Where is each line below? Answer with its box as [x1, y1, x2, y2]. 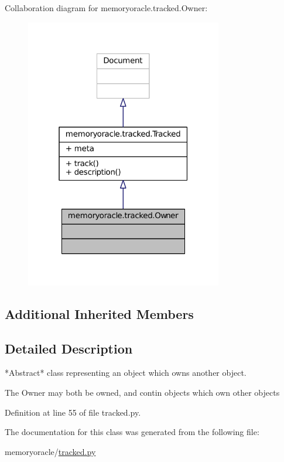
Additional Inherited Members [5, 304, 194, 322]
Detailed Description [5, 339, 133, 357]
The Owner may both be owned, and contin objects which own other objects [5, 386, 280, 399]
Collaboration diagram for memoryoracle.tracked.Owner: [5, 2, 208, 13]
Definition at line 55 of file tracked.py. [5, 406, 141, 418]
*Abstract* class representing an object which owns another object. [5, 366, 247, 379]
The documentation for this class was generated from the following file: [5, 426, 259, 438]
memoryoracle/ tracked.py [5, 445, 96, 457]
